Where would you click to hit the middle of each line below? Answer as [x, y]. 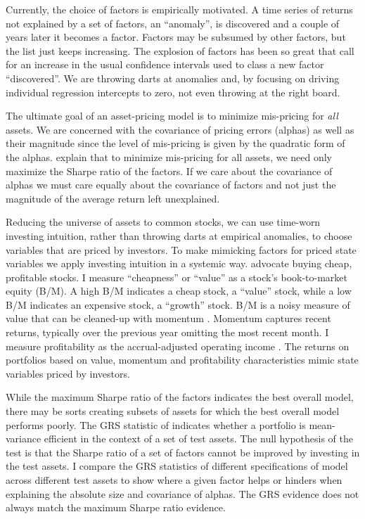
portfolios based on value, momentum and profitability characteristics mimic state [182, 360]
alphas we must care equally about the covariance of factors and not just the [171, 185]
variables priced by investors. [68, 373]
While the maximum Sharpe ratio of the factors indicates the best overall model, [180, 397]
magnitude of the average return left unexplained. [113, 198]
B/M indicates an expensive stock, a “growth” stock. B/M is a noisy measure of [178, 304]
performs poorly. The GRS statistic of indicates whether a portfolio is [156, 424]
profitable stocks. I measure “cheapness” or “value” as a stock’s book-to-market [177, 277]
